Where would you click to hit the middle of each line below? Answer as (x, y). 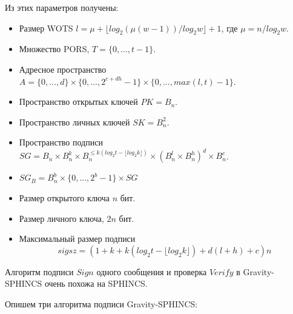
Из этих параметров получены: (62, 7)
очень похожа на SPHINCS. (96, 283)
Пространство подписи (61, 142)
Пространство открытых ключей (78, 102)
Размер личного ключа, (61, 218)
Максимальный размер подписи (77, 239)
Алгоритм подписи (39, 271)
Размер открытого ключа (64, 198)
